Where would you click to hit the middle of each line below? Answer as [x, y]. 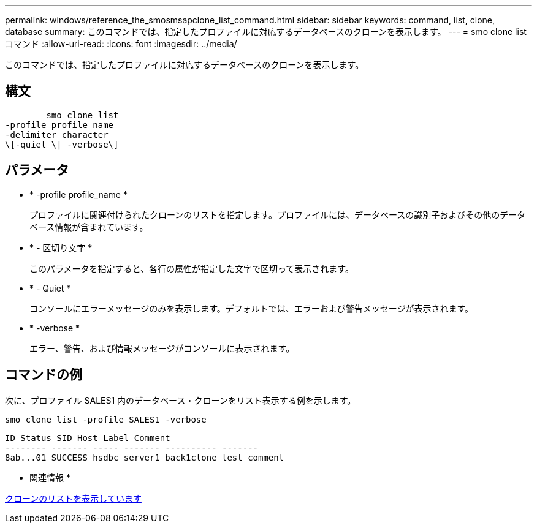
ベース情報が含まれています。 [89, 227]
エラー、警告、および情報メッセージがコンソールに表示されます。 [162, 348]
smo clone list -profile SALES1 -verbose [106, 419]
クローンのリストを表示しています [73, 498]
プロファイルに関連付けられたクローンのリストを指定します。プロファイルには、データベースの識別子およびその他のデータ [278, 214]
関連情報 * [50, 477]
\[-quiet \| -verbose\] [62, 144]
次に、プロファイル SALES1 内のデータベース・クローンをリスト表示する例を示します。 [181, 400]
